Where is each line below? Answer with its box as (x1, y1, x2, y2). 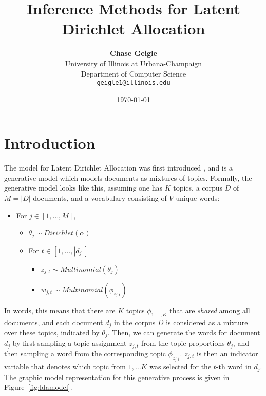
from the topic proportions (141, 337, 225, 348)
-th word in (216, 361, 252, 372)
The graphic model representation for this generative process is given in (4, 371, 230, 382)
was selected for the (149, 361, 212, 372)
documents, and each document (4, 316, 103, 327)
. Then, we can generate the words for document (107, 327, 260, 337)
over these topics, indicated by (4, 327, 100, 337)
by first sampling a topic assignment (12, 337, 127, 348)
